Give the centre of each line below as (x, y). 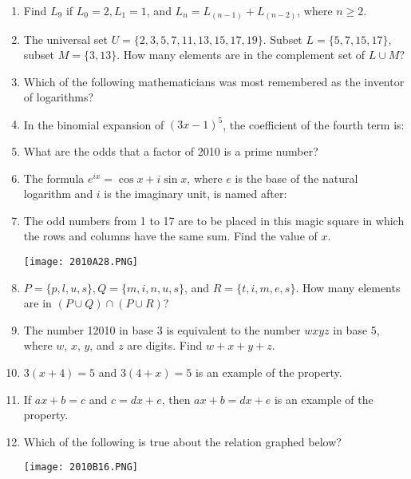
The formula (54, 178)
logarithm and (58, 194)
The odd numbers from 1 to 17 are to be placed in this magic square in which (214, 220)
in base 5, (356, 329)
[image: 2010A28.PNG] (81, 261)
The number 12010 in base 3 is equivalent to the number (162, 329)
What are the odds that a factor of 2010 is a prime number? (171, 150)
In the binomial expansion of (94, 124)
